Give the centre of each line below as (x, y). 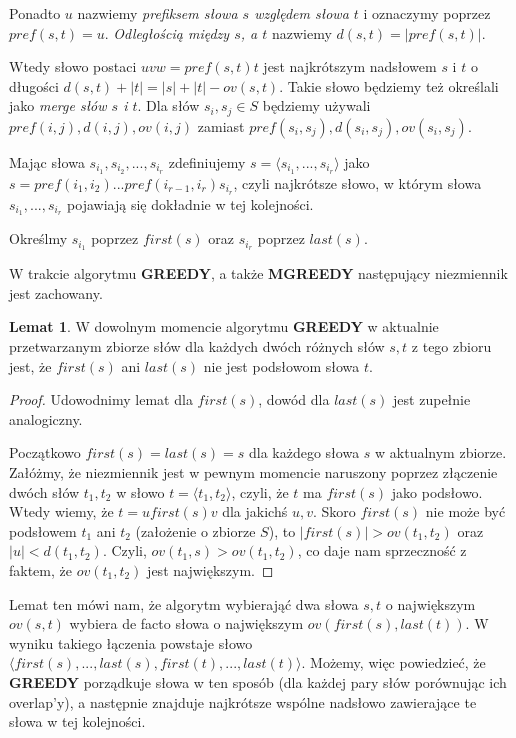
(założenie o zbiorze (195, 530)
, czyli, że (260, 491)
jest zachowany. (56, 292)
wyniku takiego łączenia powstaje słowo (131, 642)
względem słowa (301, 13)
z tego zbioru (451, 346)
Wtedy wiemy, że (61, 511)
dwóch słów (44, 491)
